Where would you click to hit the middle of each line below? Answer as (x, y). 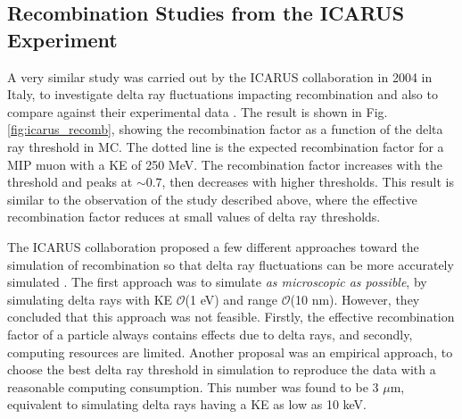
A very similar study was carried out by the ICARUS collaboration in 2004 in (220, 76)
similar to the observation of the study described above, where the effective (212, 199)
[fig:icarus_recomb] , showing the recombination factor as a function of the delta (225, 129)
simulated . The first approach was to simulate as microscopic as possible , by (217, 282)
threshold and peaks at (70, 182)
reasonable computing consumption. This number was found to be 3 (193, 386)
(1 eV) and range (231, 299)
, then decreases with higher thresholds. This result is (308, 182)
